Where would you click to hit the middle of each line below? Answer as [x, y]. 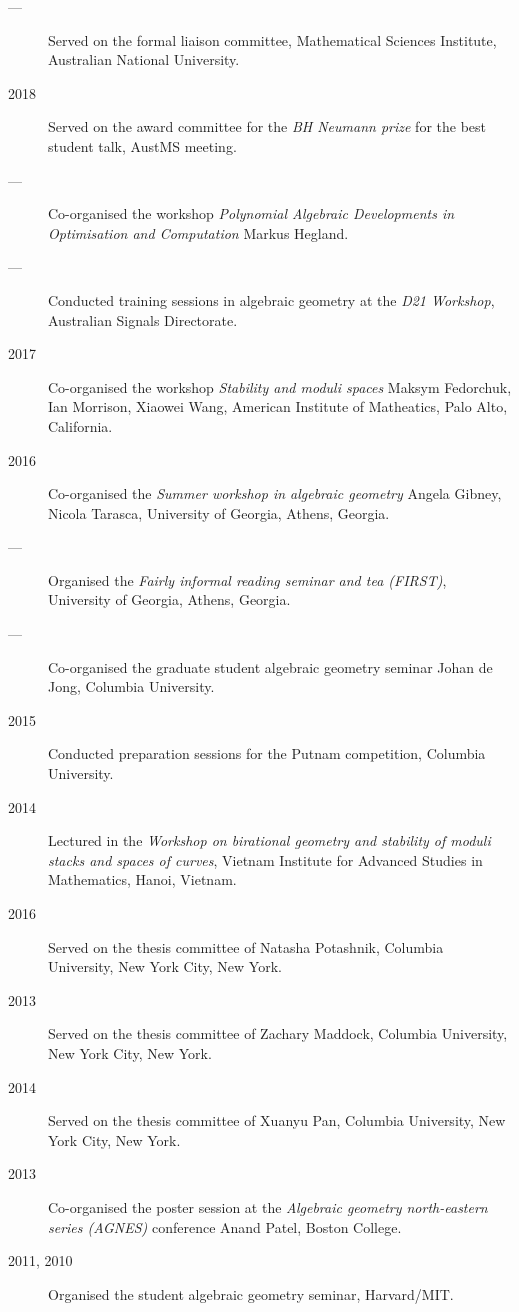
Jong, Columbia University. [131, 686]
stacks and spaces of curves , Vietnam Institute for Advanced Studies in [265, 859]
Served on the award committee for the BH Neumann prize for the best [267, 126]
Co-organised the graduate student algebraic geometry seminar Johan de [270, 666]
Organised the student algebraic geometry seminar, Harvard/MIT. [251, 1293]
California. [80, 425]
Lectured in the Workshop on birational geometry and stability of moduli [269, 840]
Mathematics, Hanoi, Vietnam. [142, 879]
